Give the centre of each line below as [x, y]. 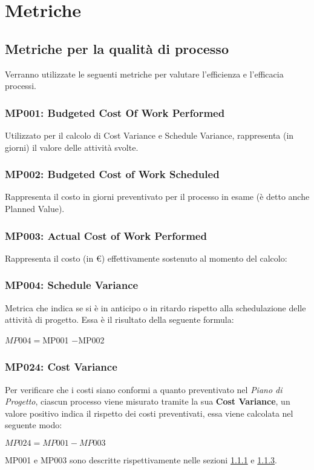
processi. [21, 86]
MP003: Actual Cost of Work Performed [106, 235]
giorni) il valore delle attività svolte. [72, 147]
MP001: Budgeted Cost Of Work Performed [115, 112]
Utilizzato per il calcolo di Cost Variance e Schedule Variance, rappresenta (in [149, 135]
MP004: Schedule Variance [72, 285]
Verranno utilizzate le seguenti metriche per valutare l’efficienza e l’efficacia [144, 74]
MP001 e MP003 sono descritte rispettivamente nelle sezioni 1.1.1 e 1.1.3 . [141, 459]
